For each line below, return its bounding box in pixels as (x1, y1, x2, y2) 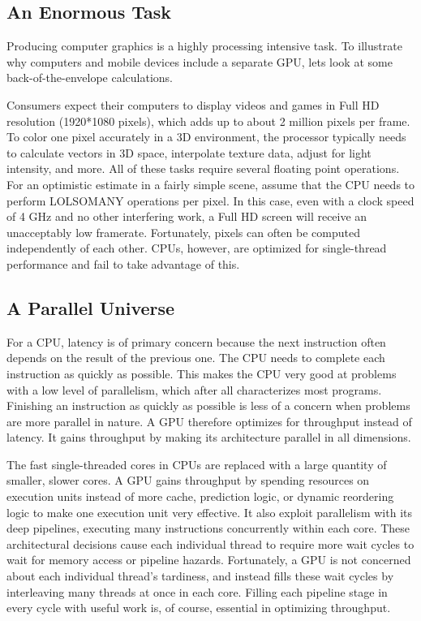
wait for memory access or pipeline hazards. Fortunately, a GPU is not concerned (6, 551, 411, 568)
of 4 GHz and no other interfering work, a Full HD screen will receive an (6, 208, 367, 225)
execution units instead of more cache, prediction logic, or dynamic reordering (6, 488, 394, 505)
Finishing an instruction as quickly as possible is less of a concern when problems (6, 397, 410, 414)
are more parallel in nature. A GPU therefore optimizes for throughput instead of (6, 412, 412, 429)
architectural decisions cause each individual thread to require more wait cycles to (6, 535, 415, 552)
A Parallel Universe (6, 295, 175, 320)
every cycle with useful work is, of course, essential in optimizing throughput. (6, 599, 391, 616)
